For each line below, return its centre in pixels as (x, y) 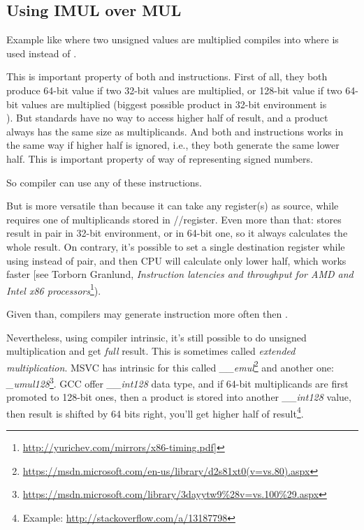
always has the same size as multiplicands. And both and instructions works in (175, 131)
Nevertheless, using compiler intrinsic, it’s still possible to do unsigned (156, 337)
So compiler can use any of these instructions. (104, 182)
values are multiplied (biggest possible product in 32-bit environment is (174, 104)
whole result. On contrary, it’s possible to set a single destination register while (176, 246)
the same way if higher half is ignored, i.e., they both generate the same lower (173, 145)
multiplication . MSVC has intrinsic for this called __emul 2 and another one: (170, 366)
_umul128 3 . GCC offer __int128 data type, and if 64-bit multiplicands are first (177, 382)
